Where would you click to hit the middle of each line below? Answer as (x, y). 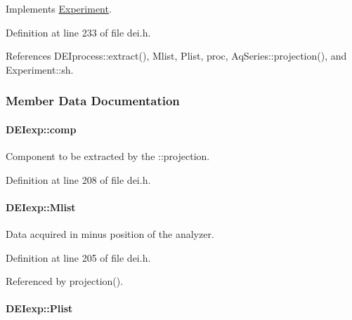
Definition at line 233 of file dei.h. (78, 32)
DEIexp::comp (41, 129)
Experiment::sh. (40, 69)
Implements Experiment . (59, 8)
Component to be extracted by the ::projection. (108, 156)
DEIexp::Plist (39, 308)
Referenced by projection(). (65, 281)
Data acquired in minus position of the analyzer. (110, 234)
